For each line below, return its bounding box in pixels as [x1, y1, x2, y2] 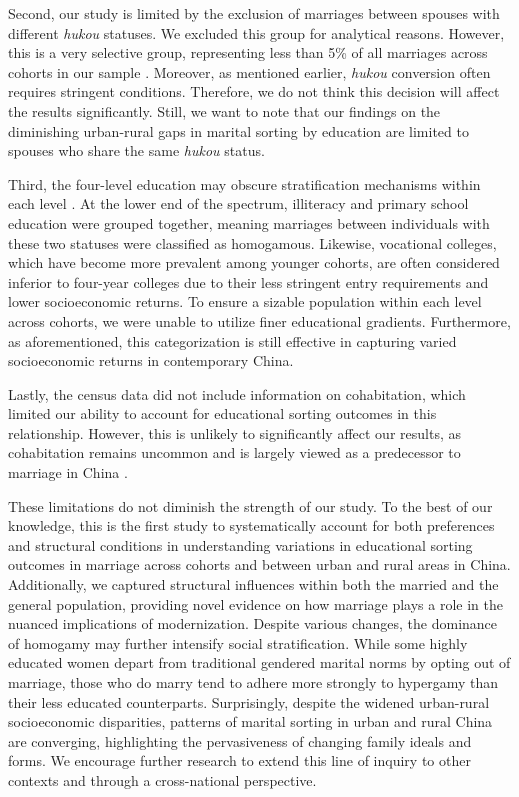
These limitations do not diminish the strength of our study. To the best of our [8, 495, 493, 516]
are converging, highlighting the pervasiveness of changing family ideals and [8, 730, 472, 751]
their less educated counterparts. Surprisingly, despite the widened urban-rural [8, 691, 490, 712]
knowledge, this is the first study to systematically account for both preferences [8, 515, 495, 536]
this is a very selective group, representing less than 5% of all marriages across [8, 42, 488, 63]
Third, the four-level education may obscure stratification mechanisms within [8, 173, 481, 194]
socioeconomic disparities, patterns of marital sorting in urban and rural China [8, 711, 493, 732]
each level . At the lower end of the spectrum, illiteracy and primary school [8, 193, 469, 214]
